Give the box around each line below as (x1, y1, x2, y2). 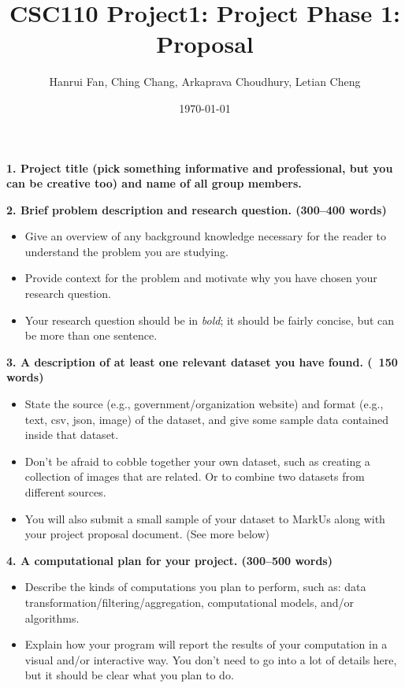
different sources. (24, 484, 106, 500)
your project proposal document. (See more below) (24, 526, 269, 542)
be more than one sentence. (24, 327, 158, 344)
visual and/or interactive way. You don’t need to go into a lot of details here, (24, 651, 397, 668)
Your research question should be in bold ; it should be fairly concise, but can (24, 311, 395, 328)
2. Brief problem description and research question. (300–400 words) (6, 201, 387, 218)
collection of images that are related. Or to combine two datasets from (24, 468, 365, 485)
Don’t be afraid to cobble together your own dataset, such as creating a (24, 452, 370, 469)
